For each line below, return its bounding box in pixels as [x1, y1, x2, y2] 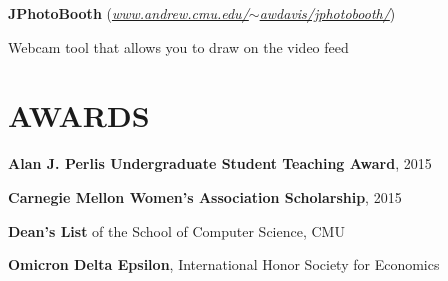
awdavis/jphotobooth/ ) [259, 3, 396, 23]
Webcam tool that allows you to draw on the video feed [8, 36, 349, 57]
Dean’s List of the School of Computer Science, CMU [8, 220, 345, 241]
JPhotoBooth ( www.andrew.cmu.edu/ [8, 3, 249, 23]
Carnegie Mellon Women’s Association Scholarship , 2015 [8, 186, 402, 207]
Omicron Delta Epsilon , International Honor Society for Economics [8, 254, 440, 275]
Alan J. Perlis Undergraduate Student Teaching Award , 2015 [8, 153, 432, 174]
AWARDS [8, 95, 150, 136]
